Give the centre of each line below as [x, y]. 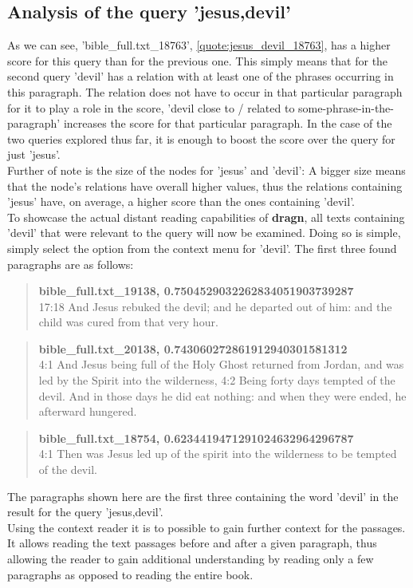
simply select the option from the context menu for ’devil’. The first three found [202, 248]
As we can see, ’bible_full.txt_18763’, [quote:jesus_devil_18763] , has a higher [199, 45]
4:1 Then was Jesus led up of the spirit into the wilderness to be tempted [218, 454]
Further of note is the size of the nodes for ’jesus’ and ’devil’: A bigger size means [206, 170]
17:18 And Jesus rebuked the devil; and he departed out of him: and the [215, 306]
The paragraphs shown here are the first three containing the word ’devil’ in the [203, 496]
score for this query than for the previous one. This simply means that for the [198, 60]
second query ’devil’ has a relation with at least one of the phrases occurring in [201, 76]
